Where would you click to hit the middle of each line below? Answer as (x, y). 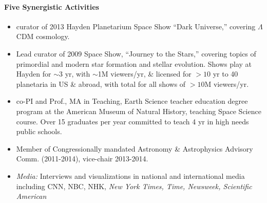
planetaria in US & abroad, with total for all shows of (101, 84)
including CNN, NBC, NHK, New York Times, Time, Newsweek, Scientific (134, 186)
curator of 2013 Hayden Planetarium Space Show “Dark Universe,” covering (136, 26)
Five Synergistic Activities (52, 6)
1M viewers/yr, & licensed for (145, 74)
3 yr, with (75, 74)
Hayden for (34, 74)
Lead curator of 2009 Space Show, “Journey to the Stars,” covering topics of (136, 53)
